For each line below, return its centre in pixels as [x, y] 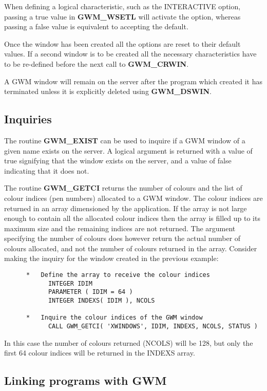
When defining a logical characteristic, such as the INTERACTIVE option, [122, 6]
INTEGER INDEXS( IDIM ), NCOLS [101, 301]
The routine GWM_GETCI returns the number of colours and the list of [123, 188]
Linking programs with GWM [85, 380]
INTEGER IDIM [70, 283]
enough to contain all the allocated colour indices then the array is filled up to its [132, 218]
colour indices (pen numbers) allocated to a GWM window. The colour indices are [133, 198]
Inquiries [28, 119]
